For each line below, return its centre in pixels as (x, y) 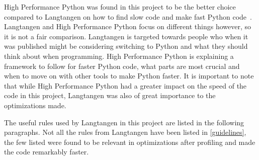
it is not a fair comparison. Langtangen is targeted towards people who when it (126, 36)
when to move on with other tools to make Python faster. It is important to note (129, 76)
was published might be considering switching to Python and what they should (126, 46)
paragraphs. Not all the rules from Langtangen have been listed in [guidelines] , (125, 132)
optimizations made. (35, 105)
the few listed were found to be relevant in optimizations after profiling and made (130, 142)
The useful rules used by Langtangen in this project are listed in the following (124, 122)
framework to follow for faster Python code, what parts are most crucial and (122, 66)
